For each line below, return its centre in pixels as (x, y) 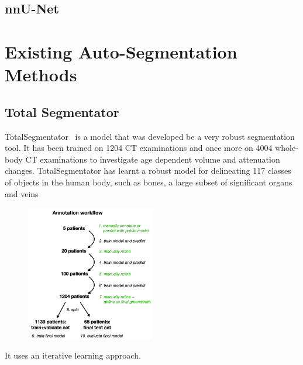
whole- (287, 148)
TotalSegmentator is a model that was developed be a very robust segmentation (150, 136)
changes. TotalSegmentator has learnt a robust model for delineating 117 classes (148, 171)
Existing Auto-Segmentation (121, 51)
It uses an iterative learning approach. (73, 355)
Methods (41, 75)
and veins (22, 193)
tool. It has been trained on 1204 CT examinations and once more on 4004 (139, 148)
